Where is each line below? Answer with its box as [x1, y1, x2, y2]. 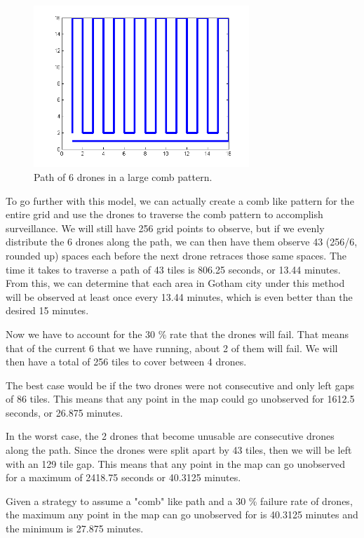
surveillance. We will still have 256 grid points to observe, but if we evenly [6, 220, 325, 235]
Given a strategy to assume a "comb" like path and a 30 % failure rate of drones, [6, 493, 353, 508]
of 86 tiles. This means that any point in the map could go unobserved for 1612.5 [6, 391, 355, 406]
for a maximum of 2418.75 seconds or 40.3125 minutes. [6, 470, 241, 485]
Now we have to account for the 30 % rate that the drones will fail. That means [6, 326, 349, 341]
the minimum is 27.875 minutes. [6, 521, 144, 536]
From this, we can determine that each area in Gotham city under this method [6, 276, 345, 290]
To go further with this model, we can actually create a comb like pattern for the [6, 193, 354, 208]
